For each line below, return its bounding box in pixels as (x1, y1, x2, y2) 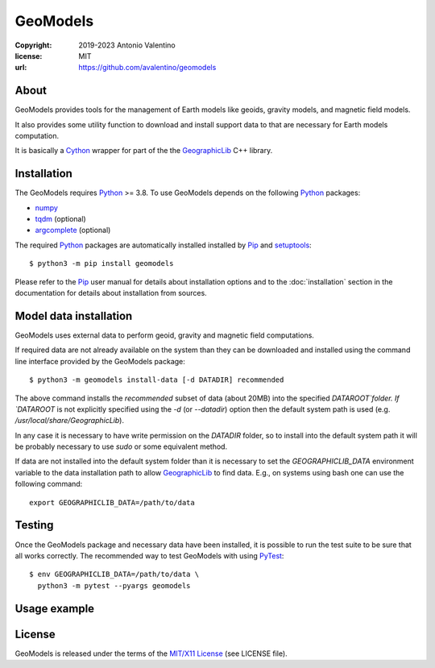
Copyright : (14, 40, 52, 50)
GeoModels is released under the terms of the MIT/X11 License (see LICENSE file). (14, 649, 288, 658)
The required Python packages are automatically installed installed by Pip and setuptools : (14, 240, 312, 250)
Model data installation (14, 309, 133, 322)
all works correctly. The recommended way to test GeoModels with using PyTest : (14, 550, 284, 560)
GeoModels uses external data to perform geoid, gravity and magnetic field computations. (14, 330, 314, 340)
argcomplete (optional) (35, 226, 111, 235)
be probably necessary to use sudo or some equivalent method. (14, 442, 228, 451)
